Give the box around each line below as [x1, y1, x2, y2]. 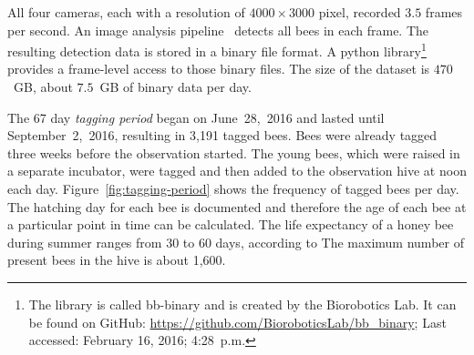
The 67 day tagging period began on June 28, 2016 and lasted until [7, 107, 385, 127]
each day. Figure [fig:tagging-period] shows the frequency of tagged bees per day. [7, 179, 459, 198]
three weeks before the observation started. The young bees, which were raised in [7, 143, 460, 162]
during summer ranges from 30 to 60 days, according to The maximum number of [7, 232, 464, 251]
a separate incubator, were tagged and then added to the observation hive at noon [7, 161, 467, 180]
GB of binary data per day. [99, 77, 252, 96]
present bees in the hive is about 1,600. [7, 250, 226, 269]
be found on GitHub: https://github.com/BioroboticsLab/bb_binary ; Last [28, 312, 447, 331]
